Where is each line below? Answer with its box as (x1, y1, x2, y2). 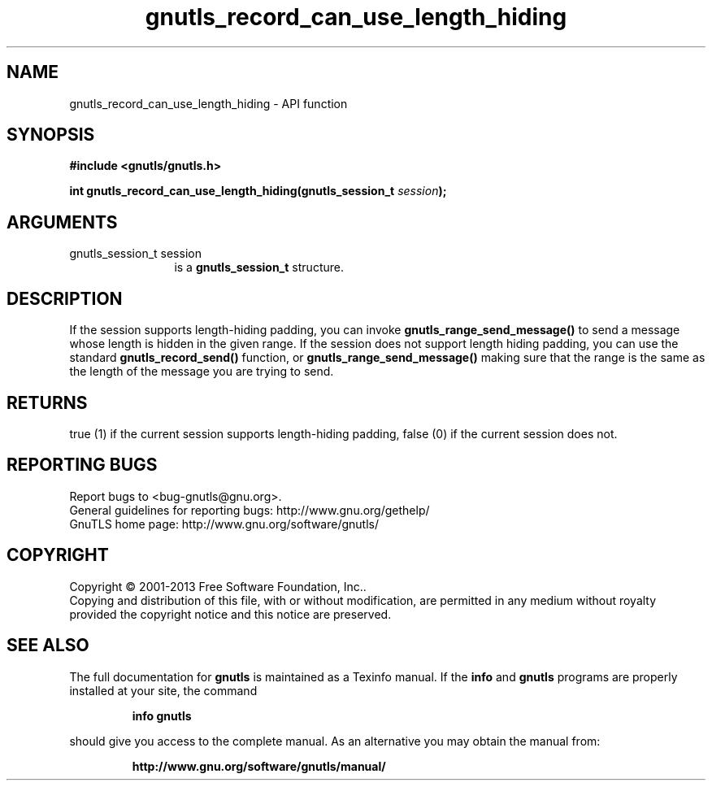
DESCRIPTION (7, 288, 123, 309)
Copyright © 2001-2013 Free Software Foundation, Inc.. (69, 579, 367, 594)
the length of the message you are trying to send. (69, 364, 334, 379)
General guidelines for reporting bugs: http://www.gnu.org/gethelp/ (69, 502, 430, 517)
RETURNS (7, 392, 88, 413)
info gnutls (132, 708, 192, 723)
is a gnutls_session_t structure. (174, 260, 344, 275)
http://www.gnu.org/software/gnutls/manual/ (132, 759, 386, 773)
